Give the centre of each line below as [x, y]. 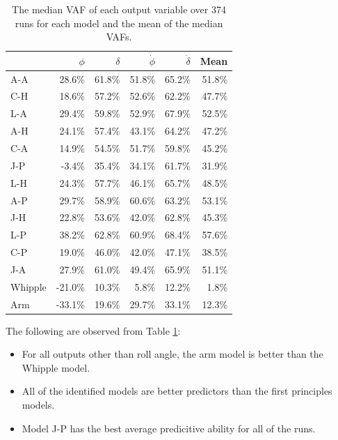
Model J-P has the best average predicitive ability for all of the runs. [169, 428]
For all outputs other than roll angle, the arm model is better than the [172, 354]
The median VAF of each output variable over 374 [119, 9]
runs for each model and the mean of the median [119, 23]
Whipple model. [56, 367]
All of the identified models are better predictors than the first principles [177, 391]
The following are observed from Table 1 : [93, 330]
